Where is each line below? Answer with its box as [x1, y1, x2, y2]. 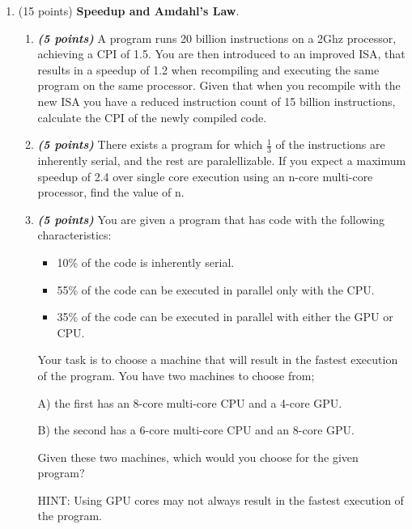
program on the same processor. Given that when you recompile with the [37, 77, 401, 94]
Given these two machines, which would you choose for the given [37, 448, 359, 465]
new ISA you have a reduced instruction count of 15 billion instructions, [37, 92, 396, 109]
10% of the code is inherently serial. [57, 253, 235, 270]
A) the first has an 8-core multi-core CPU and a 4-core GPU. [37, 394, 342, 411]
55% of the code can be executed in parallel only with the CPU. [57, 281, 375, 298]
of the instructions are [275, 136, 385, 153]
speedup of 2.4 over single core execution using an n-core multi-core [37, 167, 373, 184]
